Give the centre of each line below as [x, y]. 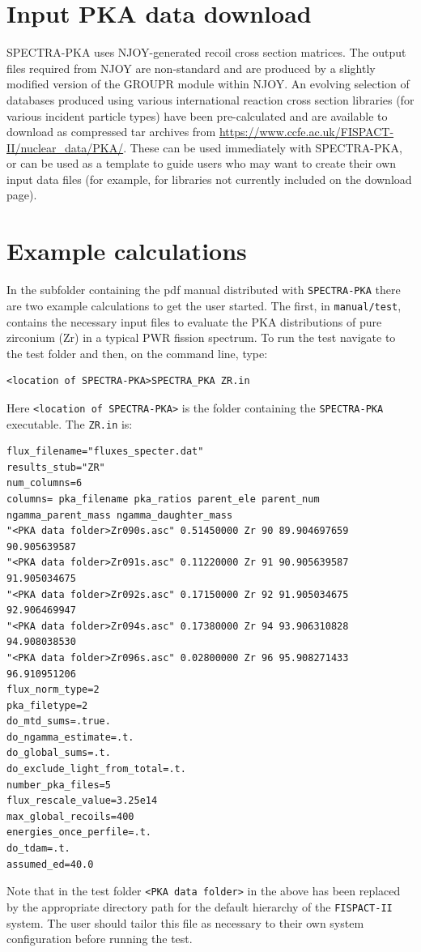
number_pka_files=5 [59, 785]
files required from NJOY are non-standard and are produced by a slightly [191, 68]
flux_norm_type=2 [53, 690]
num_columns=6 [45, 483]
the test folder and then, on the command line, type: [137, 353]
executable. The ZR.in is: [70, 423]
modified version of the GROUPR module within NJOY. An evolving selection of [208, 84]
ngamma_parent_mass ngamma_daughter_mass [120, 515]
